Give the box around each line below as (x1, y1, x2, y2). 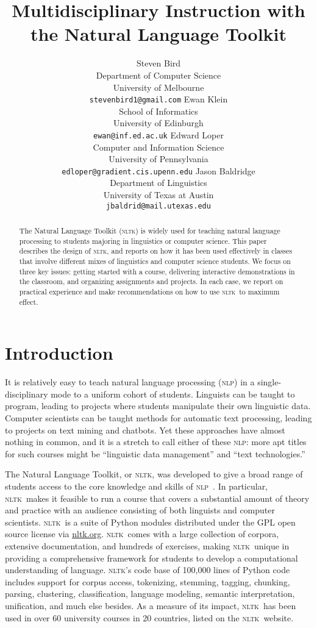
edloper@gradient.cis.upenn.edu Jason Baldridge (62, 164, 255, 177)
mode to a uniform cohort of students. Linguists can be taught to (51, 387, 295, 400)
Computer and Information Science (93, 140, 224, 153)
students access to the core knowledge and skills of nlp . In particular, (5, 480, 268, 493)
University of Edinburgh (113, 116, 204, 129)
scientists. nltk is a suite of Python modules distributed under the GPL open (5, 515, 296, 528)
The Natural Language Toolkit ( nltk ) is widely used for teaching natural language (19, 226, 280, 236)
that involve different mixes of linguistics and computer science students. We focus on (19, 256, 291, 266)
